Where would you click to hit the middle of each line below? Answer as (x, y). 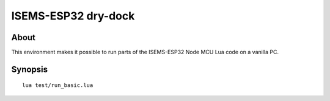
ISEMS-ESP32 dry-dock (73, 16)
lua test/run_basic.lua (58, 85)
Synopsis (30, 69)
